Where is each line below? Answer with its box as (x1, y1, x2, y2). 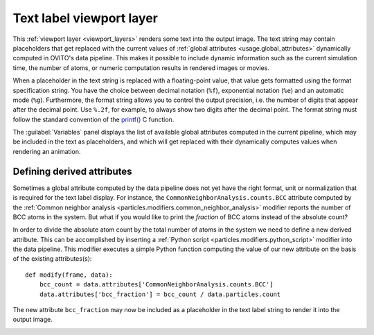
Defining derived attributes (12, 165, 132, 177)
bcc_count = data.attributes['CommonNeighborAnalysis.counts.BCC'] (39, 281, 274, 289)
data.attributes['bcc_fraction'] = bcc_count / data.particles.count (39, 290, 281, 298)
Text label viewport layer (12, 10, 159, 26)
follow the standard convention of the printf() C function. (12, 115, 175, 123)
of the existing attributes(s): (12, 255, 92, 263)
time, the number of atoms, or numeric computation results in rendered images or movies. (12, 63, 269, 72)
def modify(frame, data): (25, 270, 114, 279)
